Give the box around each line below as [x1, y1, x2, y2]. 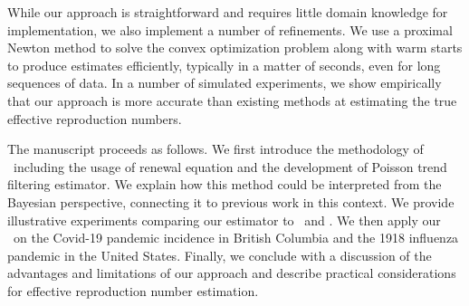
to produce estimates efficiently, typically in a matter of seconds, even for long [7, 55, 441, 74]
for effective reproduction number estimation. [7, 281, 259, 300]
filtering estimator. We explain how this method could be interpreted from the [7, 175, 442, 194]
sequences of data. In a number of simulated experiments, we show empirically [7, 73, 442, 92]
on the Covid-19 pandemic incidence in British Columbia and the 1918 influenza [13, 228, 459, 247]
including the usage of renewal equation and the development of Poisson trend [13, 157, 447, 176]
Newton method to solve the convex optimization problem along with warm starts [7, 38, 463, 57]
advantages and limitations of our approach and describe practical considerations [7, 263, 456, 282]
